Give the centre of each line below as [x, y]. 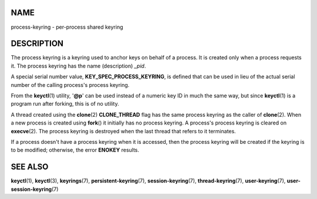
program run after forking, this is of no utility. [65, 104]
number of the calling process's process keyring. [70, 85]
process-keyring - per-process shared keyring [67, 27]
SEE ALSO [30, 167]
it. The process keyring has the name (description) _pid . [78, 66]
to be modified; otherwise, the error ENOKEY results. [75, 150]
